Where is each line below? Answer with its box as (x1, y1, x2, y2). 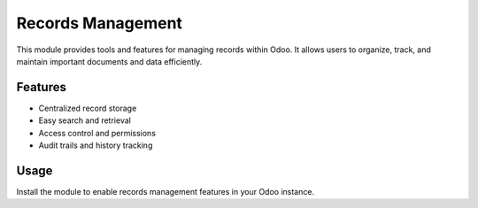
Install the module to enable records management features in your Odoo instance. (16, 186, 314, 196)
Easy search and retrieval (38, 115, 132, 126)
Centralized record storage (38, 103, 137, 113)
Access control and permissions (38, 127, 157, 138)
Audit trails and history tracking (38, 140, 153, 150)
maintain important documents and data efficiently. (16, 56, 203, 66)
